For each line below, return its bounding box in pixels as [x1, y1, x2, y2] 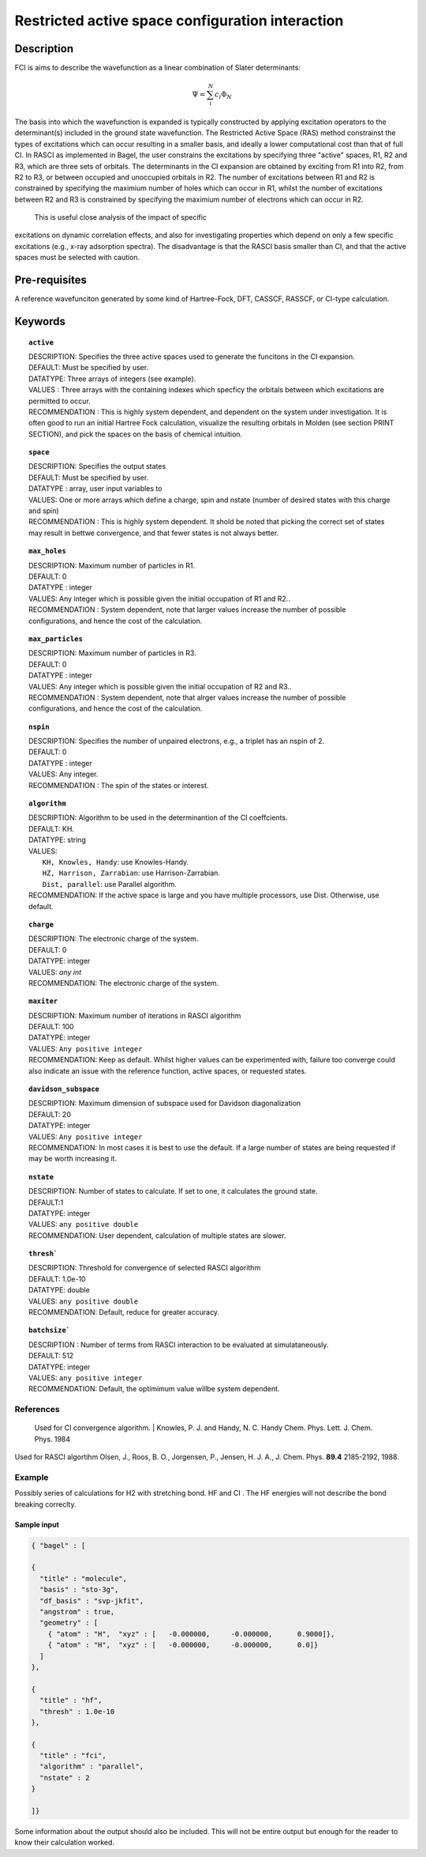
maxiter [28, 997, 58, 1006]
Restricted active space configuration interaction [14, 12, 344, 29]
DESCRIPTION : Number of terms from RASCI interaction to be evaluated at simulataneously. [28, 1340, 329, 1349]
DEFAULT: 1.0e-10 [28, 1274, 86, 1284]
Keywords [14, 315, 66, 328]
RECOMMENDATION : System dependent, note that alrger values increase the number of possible [28, 693, 346, 702]
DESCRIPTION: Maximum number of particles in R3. [28, 648, 196, 658]
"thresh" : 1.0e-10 [39, 1707, 115, 1715]
